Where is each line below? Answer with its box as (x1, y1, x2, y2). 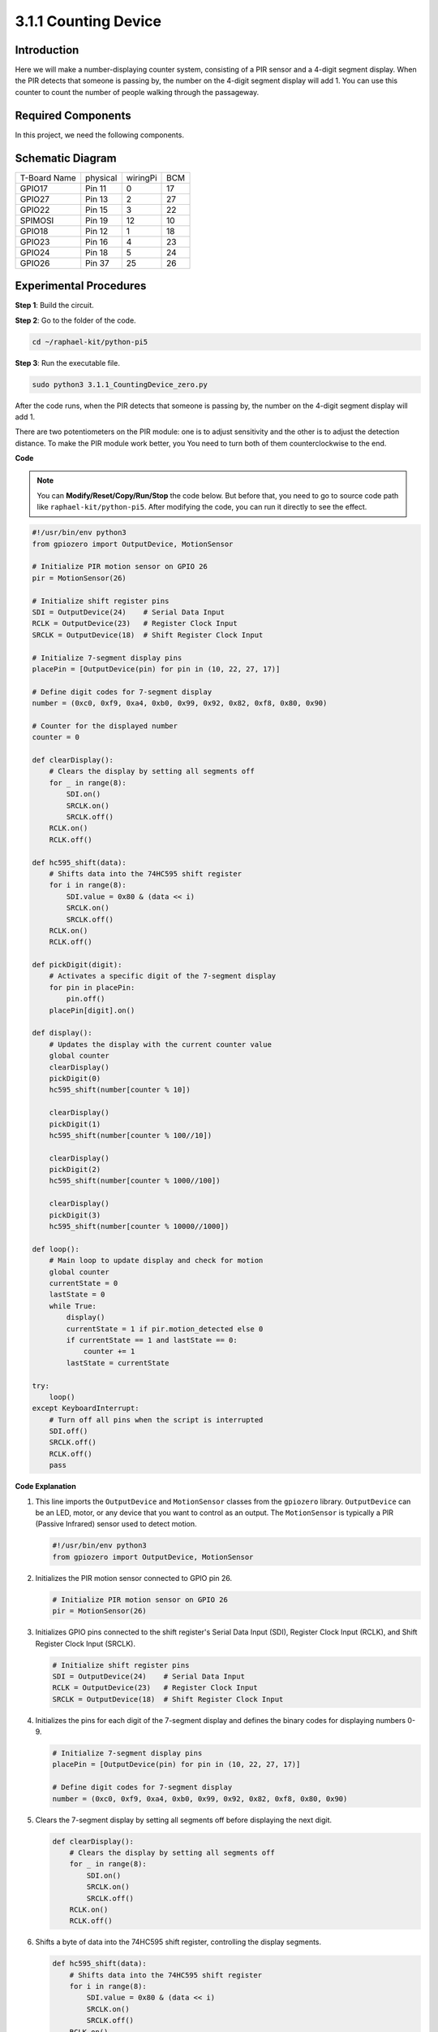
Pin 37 (85, 257, 109, 268)
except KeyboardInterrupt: (32, 1404, 140, 1413)
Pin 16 (85, 236, 109, 247)
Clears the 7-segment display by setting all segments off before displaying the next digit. (35, 1815, 333, 1825)
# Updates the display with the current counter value (49, 1040, 272, 1049)
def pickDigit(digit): (32, 960, 122, 970)
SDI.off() (49, 1426, 88, 1436)
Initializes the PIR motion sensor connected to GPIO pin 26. (35, 1573, 233, 1583)
